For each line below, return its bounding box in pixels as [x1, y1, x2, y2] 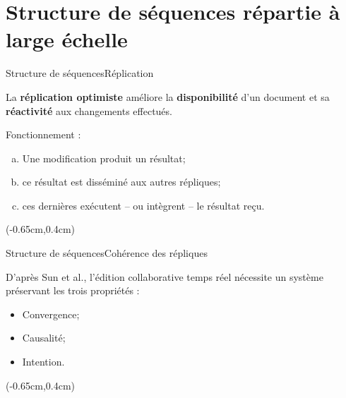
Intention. [22, 354, 65, 369]
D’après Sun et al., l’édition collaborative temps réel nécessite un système [6, 269, 323, 284]
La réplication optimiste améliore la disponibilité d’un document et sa [6, 89, 330, 104]
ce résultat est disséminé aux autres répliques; [22, 174, 221, 189]
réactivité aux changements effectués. [6, 103, 172, 118]
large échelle [6, 25, 128, 54]
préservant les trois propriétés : [6, 283, 140, 298]
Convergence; [22, 306, 80, 321]
